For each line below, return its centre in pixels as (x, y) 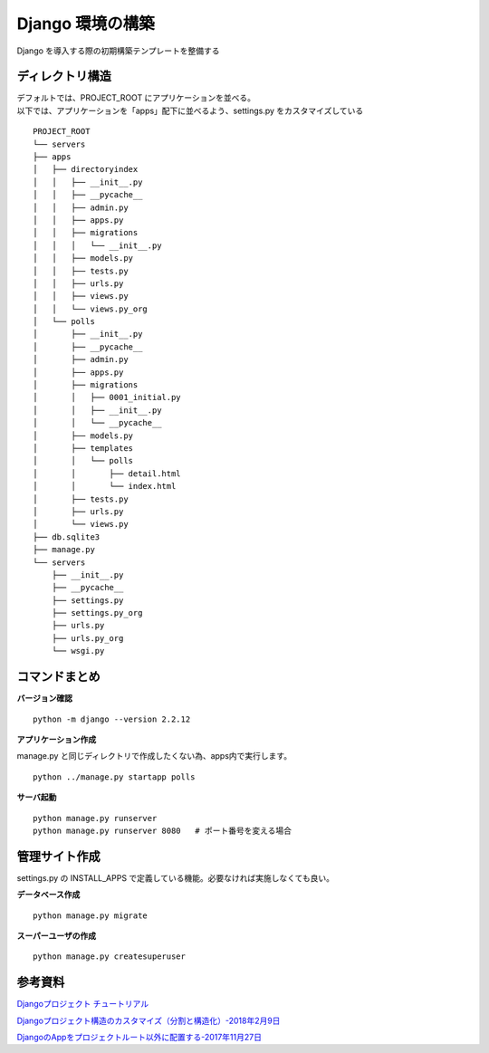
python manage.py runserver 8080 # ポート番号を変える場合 (163, 830)
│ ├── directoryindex (86, 169)
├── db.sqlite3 (67, 537)
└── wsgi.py (78, 651)
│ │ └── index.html (105, 486)
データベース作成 (48, 895)
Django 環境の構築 (86, 24)
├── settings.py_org (97, 613)
